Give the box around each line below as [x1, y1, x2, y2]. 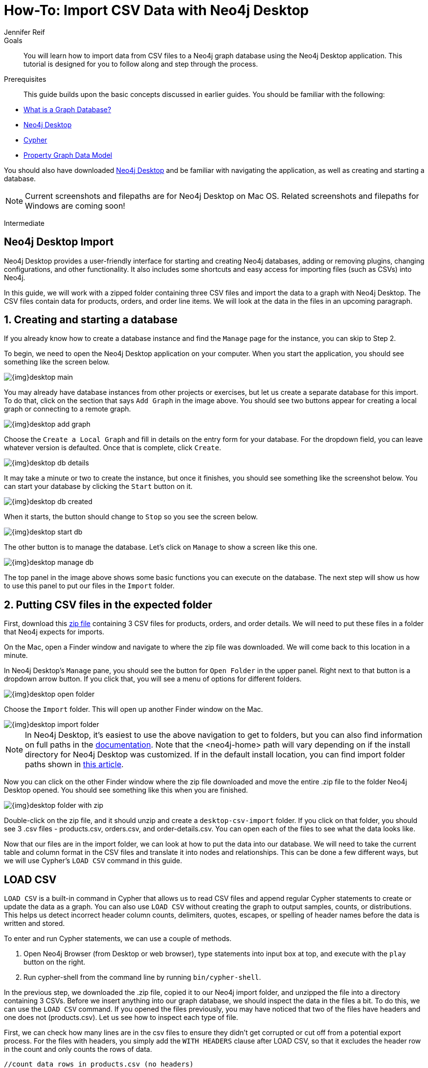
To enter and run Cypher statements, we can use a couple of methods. [4, 934, 232, 943]
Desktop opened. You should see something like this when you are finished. [4, 786, 248, 795]
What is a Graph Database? [23, 105, 112, 114]
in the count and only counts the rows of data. [4, 1045, 152, 1054]
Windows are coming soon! [25, 200, 125, 211]
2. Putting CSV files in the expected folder [4, 598, 212, 611]
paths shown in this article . [25, 759, 124, 770]
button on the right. [23, 958, 86, 967]
